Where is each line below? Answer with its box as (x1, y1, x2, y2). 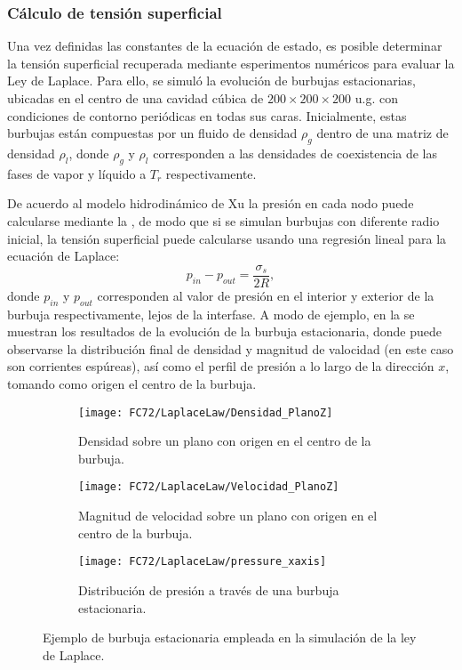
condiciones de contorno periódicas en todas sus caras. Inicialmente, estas (7, 106, 407, 125)
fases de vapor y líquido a (7, 164, 147, 182)
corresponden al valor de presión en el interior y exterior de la (97, 286, 434, 304)
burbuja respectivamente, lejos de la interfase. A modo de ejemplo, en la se (7, 304, 415, 323)
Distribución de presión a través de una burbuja (78, 580, 339, 599)
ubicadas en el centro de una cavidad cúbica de (7, 89, 264, 107)
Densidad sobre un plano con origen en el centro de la (78, 432, 371, 450)
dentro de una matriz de (316, 124, 449, 142)
